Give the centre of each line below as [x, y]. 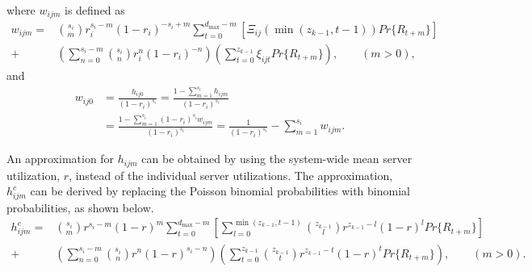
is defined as [95, 10]
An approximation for [61, 159]
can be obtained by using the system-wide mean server [277, 159]
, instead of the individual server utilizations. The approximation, [231, 175]
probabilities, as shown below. [80, 207]
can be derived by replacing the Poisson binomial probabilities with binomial [220, 191]
